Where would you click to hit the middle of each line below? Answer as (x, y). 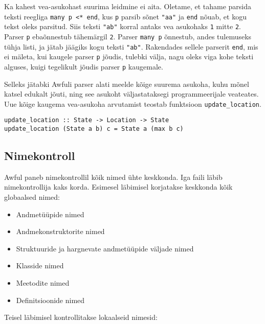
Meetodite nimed (43, 283)
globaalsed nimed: (32, 197)
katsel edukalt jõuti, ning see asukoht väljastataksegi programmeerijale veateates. (131, 94)
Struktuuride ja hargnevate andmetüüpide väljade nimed (105, 248)
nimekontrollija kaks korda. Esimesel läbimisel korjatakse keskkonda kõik (118, 187)
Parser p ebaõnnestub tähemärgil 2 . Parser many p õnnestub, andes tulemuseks (128, 36)
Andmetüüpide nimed (50, 214)
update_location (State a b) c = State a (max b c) (94, 129)
